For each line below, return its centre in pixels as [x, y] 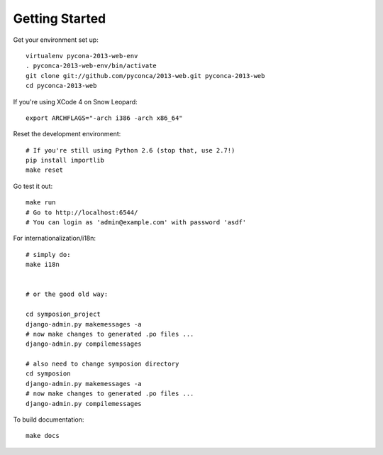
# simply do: [48, 254]
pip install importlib [65, 160]
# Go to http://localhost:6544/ [82, 212]
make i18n [43, 265]
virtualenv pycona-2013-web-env [82, 56]
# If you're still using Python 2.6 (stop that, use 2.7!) [131, 150]
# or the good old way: [67, 294]
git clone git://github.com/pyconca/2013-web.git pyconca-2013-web [145, 76]
